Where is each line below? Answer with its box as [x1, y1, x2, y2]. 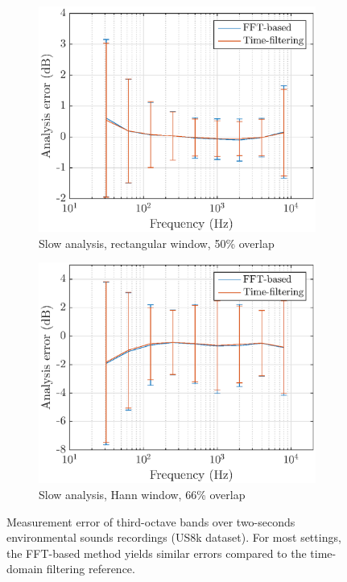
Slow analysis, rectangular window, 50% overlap [39, 234, 275, 251]
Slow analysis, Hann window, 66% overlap [39, 486, 246, 503]
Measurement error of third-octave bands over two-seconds [6, 513, 295, 530]
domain [6, 560, 43, 577]
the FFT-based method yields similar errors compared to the [6, 544, 307, 561]
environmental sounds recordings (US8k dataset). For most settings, [6, 529, 341, 546]
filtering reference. [46, 560, 135, 577]
